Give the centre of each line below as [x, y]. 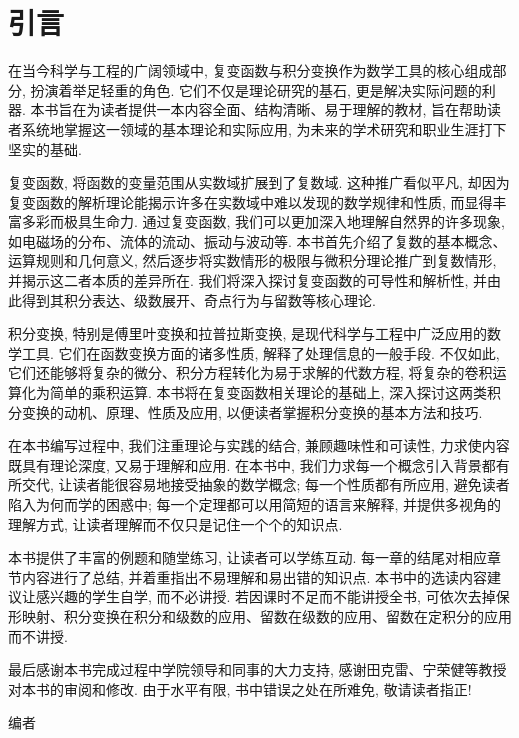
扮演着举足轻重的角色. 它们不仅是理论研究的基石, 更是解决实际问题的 [256, 89]
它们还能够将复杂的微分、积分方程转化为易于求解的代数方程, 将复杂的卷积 [250, 372]
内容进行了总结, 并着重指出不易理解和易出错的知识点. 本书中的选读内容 [254, 576]
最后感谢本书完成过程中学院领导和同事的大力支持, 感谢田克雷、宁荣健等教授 [257, 669]
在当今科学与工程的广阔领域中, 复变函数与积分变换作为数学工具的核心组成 [250, 70]
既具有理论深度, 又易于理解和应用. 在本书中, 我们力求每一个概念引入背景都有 [259, 464]
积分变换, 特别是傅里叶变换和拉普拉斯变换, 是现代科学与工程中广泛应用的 [248, 333]
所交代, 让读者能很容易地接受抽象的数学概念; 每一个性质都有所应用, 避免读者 [259, 484]
